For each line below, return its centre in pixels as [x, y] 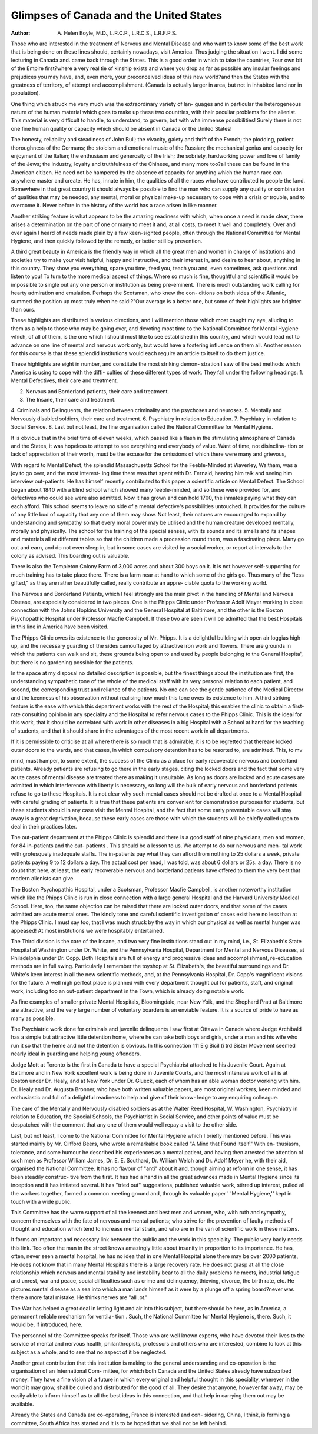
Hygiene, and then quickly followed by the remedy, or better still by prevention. [107, 241]
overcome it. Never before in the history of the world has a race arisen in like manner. [114, 206]
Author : [21, 33]
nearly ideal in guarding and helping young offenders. [76, 1054]
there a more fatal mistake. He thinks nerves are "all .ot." [79, 1297]
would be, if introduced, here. [47, 1324]
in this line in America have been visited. [60, 627]
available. [23, 1404]
